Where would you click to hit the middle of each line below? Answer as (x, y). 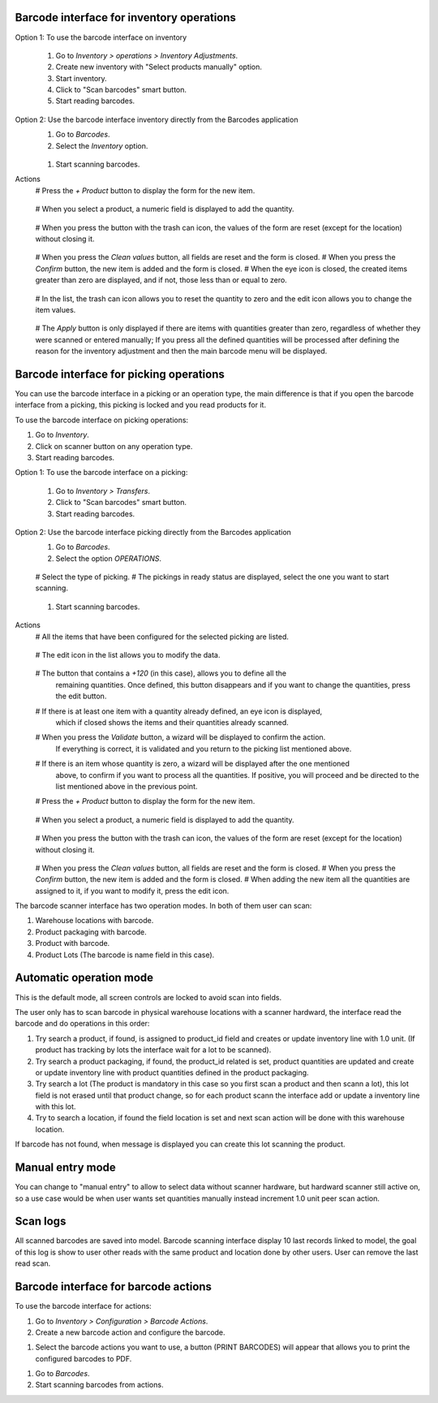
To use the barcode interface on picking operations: (102, 420)
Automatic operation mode (84, 978)
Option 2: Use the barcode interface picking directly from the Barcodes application (153, 532)
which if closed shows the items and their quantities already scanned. (172, 722)
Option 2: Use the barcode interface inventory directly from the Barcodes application (157, 119)
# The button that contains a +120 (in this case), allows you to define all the (161, 673)
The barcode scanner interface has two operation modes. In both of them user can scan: (163, 906)
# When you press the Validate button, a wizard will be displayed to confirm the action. (180, 737)
